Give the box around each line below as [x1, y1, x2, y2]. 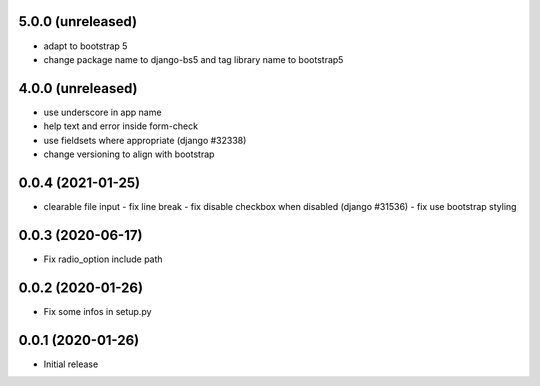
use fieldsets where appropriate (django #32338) [43, 134, 247, 146]
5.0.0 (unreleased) [18, 13, 138, 30]
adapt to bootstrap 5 [43, 40, 128, 52]
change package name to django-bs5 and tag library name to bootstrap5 [43, 53, 344, 65]
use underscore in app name [43, 106, 162, 118]
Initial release [43, 358, 99, 370]
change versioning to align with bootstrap [43, 148, 215, 160]
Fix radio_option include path [43, 253, 164, 265]
